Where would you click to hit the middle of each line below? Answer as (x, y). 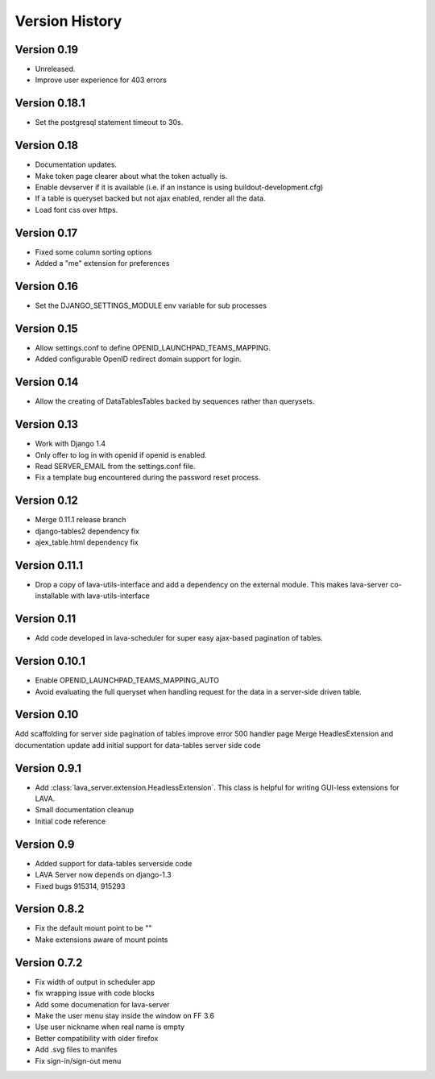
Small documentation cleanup (85, 810)
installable (52, 596)
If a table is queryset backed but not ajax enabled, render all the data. (150, 198)
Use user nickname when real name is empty (110, 1027)
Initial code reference (70, 821)
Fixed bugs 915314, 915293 (80, 886)
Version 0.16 (47, 286)
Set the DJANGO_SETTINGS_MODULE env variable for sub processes (151, 305)
